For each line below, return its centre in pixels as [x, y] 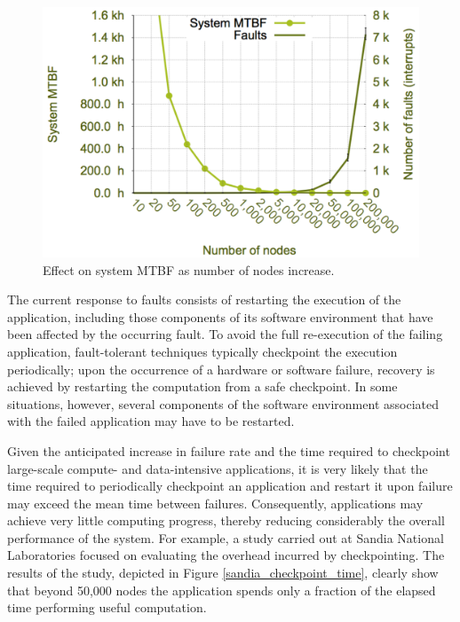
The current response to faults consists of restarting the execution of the [204, 299]
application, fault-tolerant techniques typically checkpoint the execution [202, 351]
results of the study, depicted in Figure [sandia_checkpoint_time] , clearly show [223, 573]
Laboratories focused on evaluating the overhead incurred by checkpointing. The [226, 555]
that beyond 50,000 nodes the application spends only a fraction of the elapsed [222, 590]
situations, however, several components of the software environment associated [223, 403]
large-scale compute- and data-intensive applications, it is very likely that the [218, 468]
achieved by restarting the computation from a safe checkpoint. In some [202, 386]
